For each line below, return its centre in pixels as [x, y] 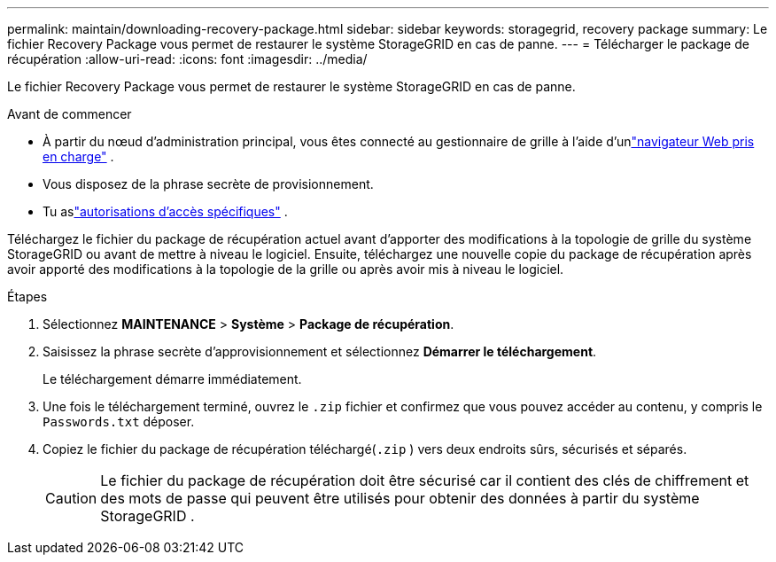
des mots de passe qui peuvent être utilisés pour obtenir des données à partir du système [400, 498]
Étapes [27, 297]
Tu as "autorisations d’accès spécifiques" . [165, 211]
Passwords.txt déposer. [119, 421]
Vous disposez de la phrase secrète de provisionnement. [208, 184]
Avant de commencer [70, 114]
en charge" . [78, 156]
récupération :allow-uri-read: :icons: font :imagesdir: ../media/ [187, 59]
